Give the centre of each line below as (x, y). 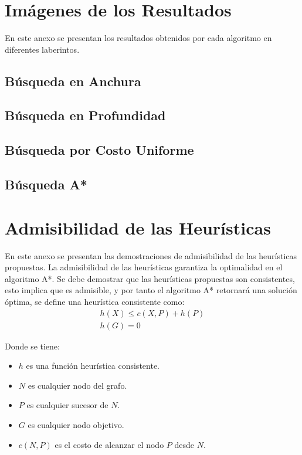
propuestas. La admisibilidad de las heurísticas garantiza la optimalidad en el (144, 267)
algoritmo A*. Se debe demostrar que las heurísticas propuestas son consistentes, (150, 278)
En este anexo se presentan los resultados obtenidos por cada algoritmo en (138, 38)
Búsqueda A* (46, 184)
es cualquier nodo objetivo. (76, 424)
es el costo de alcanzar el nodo (109, 444)
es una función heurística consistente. (93, 366)
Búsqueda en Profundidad (85, 115)
